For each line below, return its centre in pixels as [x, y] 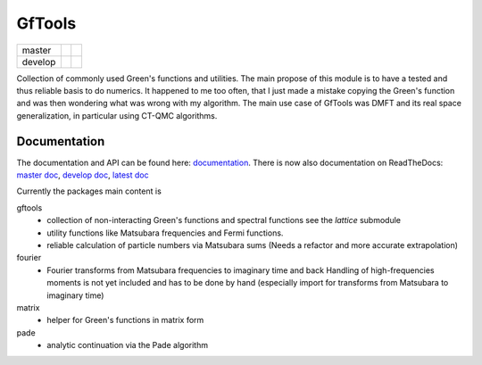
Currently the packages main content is [89, 191]
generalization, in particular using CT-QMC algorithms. [117, 115]
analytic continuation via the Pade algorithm [128, 345]
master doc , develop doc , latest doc [83, 175]
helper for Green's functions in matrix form [125, 320]
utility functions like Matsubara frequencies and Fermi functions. [165, 233]
